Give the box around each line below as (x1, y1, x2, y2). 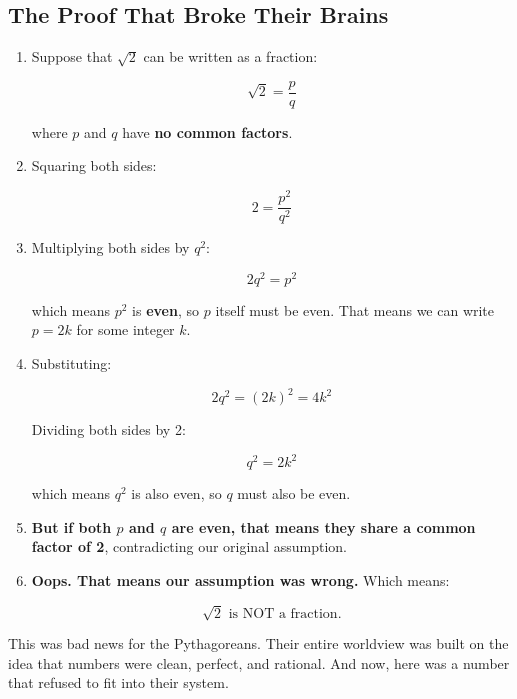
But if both (31, 516, 112, 537)
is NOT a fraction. (228, 606, 342, 621)
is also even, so (131, 483, 222, 504)
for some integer (76, 319, 175, 340)
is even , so (132, 299, 200, 320)
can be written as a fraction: (143, 46, 318, 67)
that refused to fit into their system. (8, 672, 229, 693)
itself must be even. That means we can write (215, 299, 495, 320)
